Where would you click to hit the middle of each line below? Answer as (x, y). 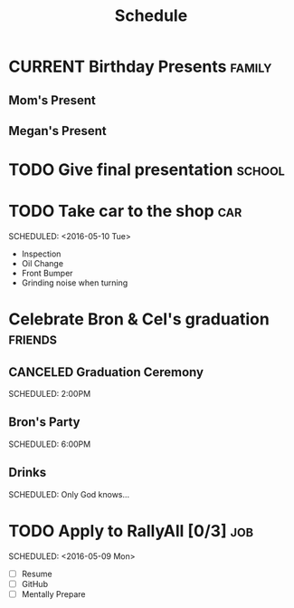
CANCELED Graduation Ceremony (106, 372)
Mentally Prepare (53, 594)
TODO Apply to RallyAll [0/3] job (131, 531)
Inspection (41, 254)
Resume (37, 574)
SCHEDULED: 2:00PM (50, 394)
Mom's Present (52, 100)
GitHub (35, 584)
